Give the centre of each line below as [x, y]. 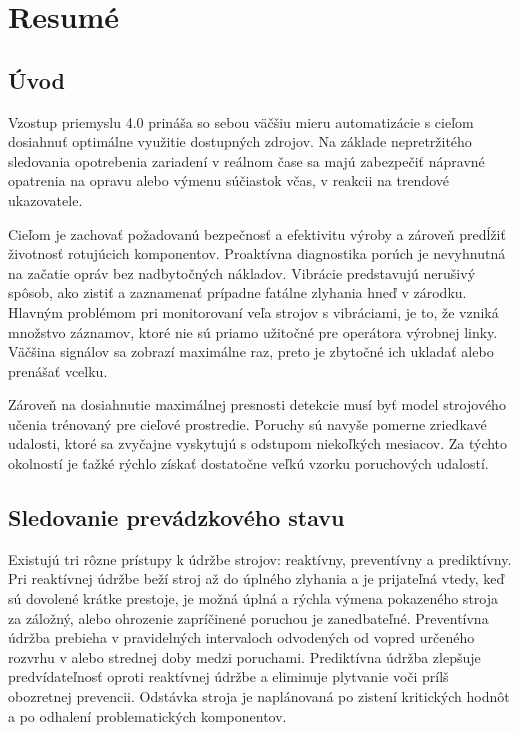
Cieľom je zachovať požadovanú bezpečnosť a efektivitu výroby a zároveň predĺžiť [257, 233]
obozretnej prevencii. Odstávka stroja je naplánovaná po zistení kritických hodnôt [259, 696]
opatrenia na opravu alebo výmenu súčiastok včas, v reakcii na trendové [228, 180]
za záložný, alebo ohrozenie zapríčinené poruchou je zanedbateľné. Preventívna [248, 617]
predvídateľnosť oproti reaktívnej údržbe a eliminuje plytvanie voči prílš [228, 676]
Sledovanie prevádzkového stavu [176, 517]
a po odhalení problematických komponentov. [147, 715]
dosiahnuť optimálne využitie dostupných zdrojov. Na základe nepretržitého [240, 141]
